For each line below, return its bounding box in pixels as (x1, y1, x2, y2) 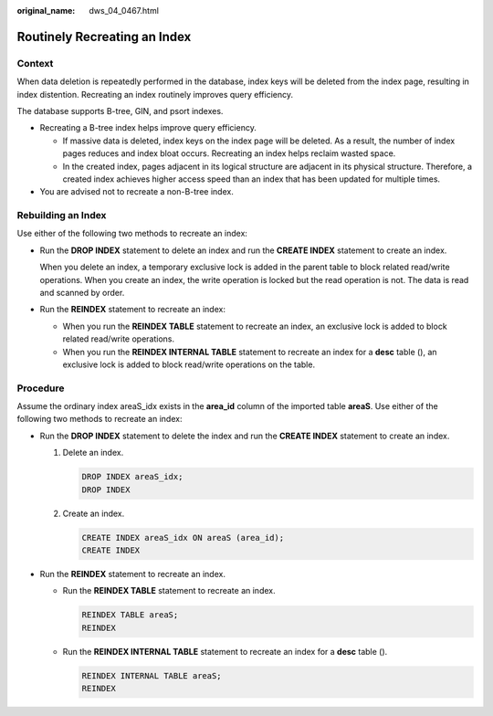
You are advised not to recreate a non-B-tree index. (39, 186, 235, 197)
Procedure (16, 382, 65, 395)
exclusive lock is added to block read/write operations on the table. (62, 359, 315, 370)
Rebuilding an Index (16, 209, 107, 222)
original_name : (16, 5, 76, 16)
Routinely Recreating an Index (16, 28, 192, 45)
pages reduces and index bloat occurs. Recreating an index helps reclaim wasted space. (62, 148, 396, 159)
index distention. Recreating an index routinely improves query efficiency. (16, 89, 294, 100)
